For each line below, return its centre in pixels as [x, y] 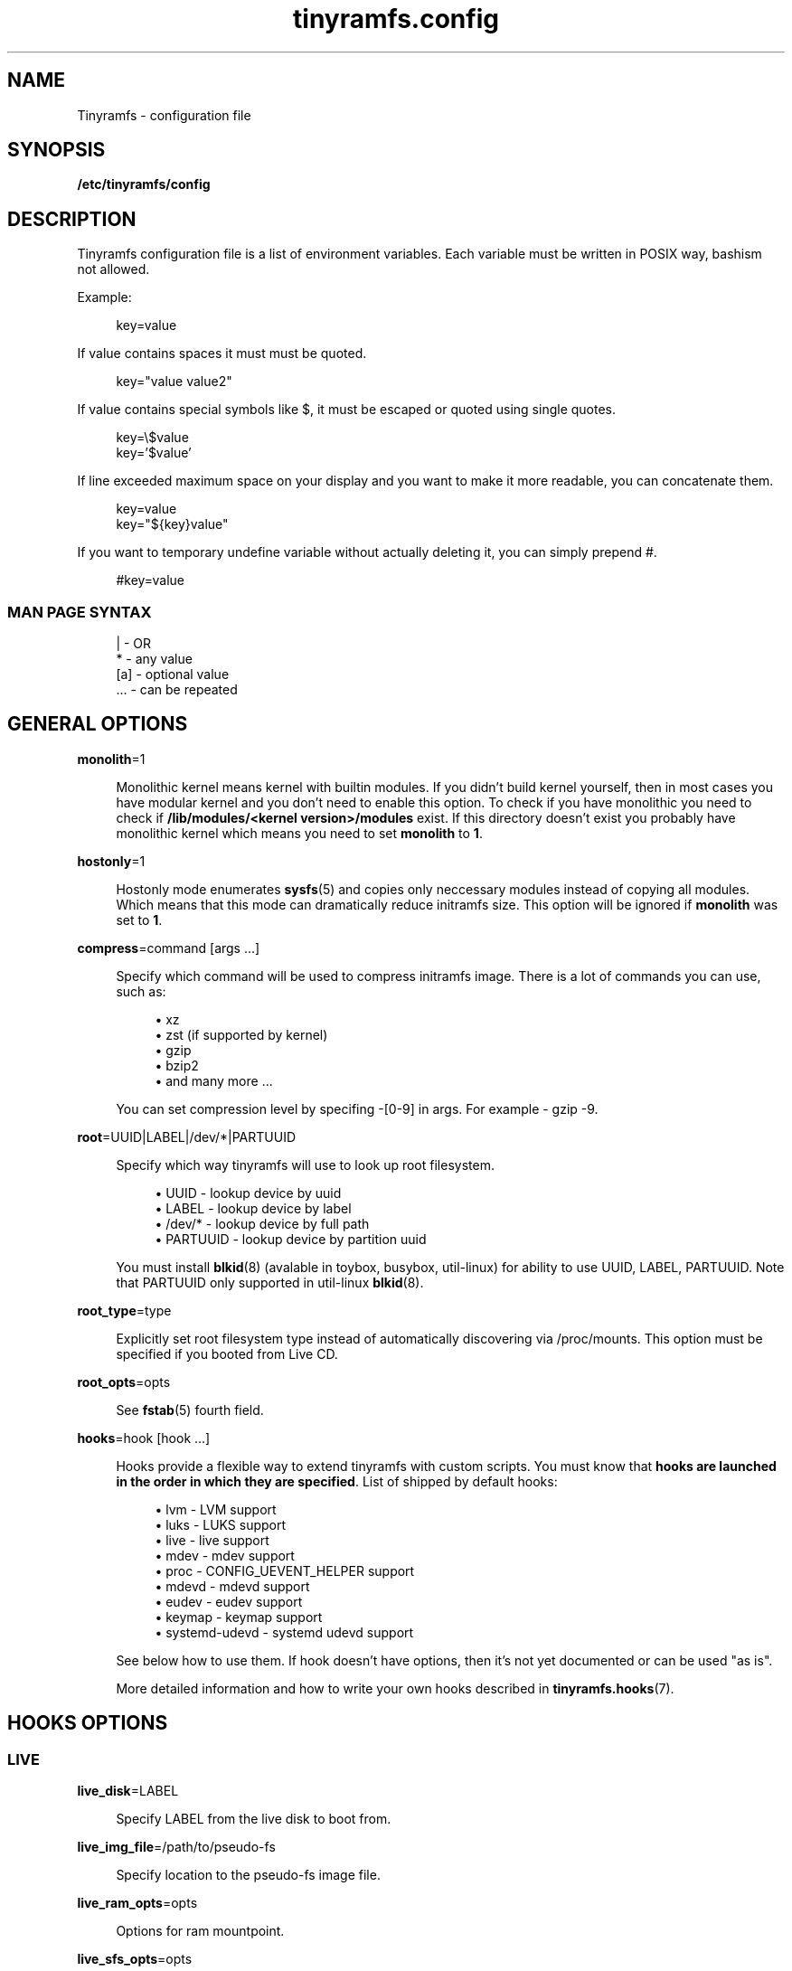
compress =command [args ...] [169, 948]
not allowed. [113, 269]
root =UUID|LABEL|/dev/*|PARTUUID [187, 1136]
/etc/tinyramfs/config [144, 184]
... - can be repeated [177, 690]
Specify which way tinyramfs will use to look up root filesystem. [305, 1165]
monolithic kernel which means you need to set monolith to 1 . [299, 833]
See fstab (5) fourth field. [190, 1410]
